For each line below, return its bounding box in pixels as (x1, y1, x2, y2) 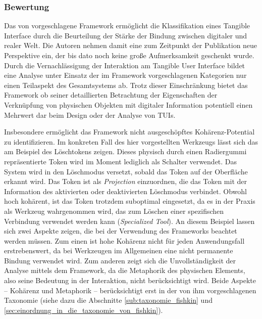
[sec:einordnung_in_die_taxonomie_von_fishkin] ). (4, 304, 163, 315)
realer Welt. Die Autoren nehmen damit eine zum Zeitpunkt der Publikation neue (4, 40, 257, 51)
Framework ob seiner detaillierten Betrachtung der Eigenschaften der (4, 89, 218, 100)
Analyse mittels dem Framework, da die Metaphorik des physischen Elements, (4, 265, 245, 276)
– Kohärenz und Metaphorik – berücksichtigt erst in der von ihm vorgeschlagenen (4, 285, 256, 295)
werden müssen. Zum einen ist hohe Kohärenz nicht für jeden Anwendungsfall (4, 235, 245, 246)
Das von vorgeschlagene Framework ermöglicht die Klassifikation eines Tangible (4, 20, 250, 31)
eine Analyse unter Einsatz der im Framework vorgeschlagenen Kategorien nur (4, 70, 247, 80)
